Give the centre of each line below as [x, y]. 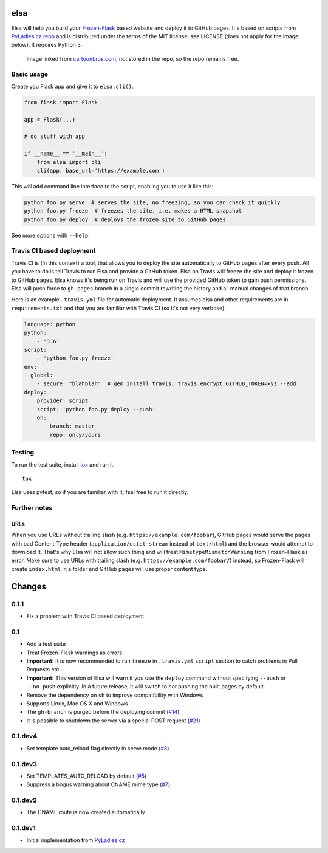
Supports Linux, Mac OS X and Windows [77, 703]
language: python [50, 324]
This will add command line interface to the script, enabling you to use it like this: [112, 186]
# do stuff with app [54, 136]
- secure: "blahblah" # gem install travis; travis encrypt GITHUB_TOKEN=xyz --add [167, 384]
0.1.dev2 [24, 800]
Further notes [32, 508]
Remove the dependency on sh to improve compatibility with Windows [115, 695]
